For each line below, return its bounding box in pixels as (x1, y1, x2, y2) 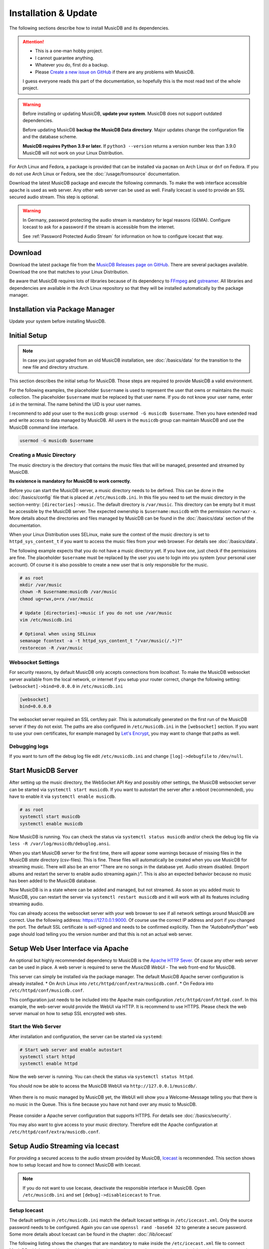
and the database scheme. (22, 134, 77, 140)
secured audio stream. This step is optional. (9, 194, 99, 200)
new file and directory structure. (22, 364, 89, 370)
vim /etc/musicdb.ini (19, 617, 73, 623)
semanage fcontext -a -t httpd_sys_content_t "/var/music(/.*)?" (19, 638, 183, 644)
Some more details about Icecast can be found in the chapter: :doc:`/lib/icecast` (9, 1232, 173, 1238)
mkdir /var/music (19, 582, 62, 588)
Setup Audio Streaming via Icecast (9, 1142, 119, 1150)
